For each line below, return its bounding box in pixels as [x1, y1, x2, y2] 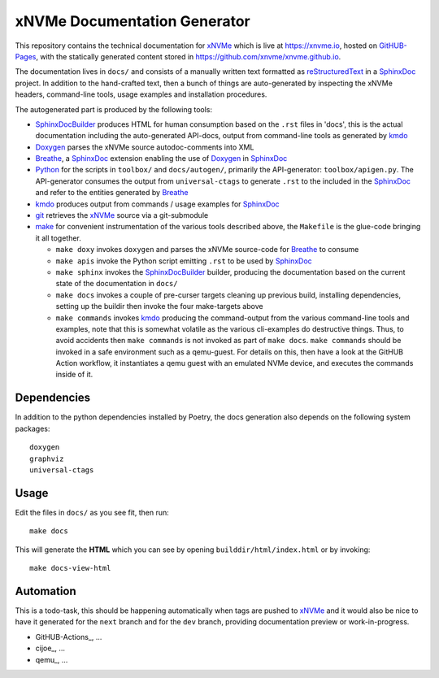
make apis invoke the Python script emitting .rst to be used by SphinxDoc [55, 256, 312, 266]
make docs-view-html [29, 563, 111, 573]
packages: [15, 424, 50, 433]
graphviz [29, 454, 64, 463]
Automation [15, 584, 76, 598]
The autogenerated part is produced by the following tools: [15, 104, 213, 114]
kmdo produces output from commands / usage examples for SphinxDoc [35, 199, 280, 209]
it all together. [35, 233, 81, 243]
